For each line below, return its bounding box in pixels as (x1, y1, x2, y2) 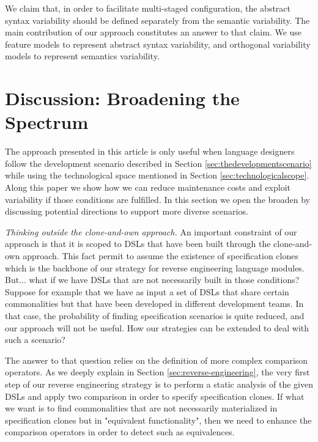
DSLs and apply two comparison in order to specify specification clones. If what (5, 389, 305, 402)
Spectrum (5, 109, 89, 134)
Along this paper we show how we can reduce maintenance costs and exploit (5, 181, 290, 194)
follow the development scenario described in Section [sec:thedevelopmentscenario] (5, 157, 312, 169)
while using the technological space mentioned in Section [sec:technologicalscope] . (5, 169, 309, 182)
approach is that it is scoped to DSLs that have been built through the (5, 237, 271, 250)
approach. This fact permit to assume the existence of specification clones (23, 249, 298, 262)
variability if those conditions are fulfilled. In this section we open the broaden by (5, 193, 311, 205)
